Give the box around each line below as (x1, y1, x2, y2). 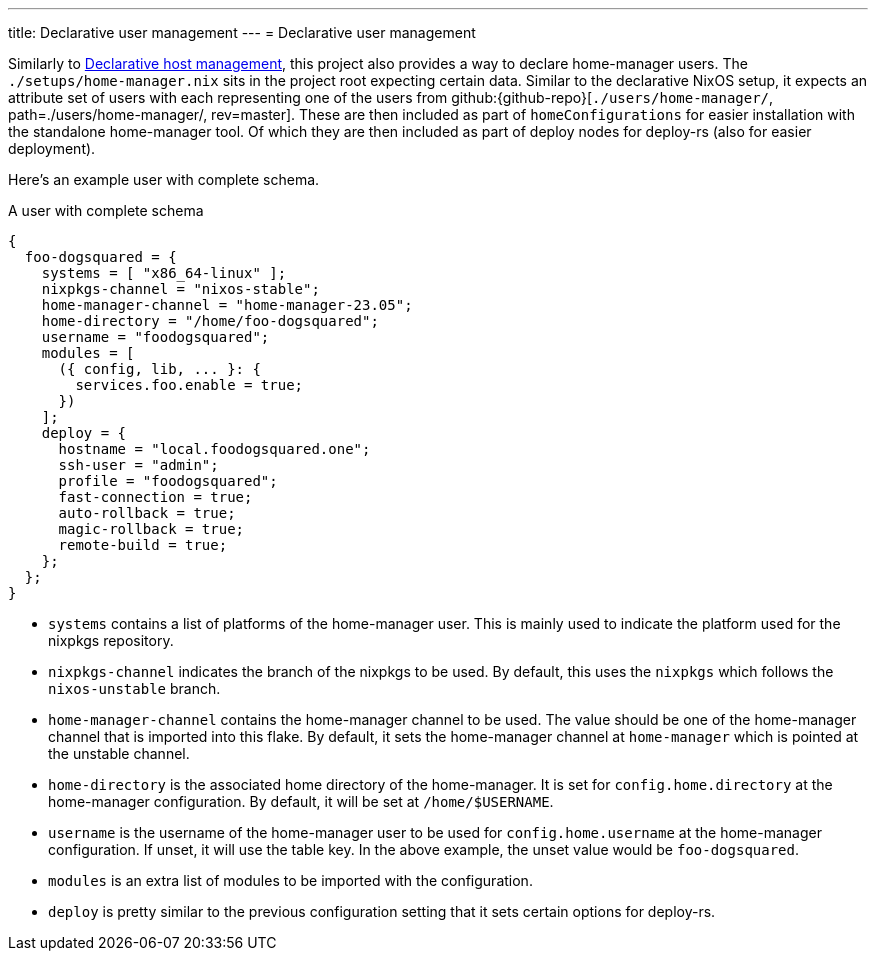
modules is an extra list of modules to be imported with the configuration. (48, 872, 533, 889)
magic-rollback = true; (58, 521, 245, 537)
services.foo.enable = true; (75, 377, 304, 393)
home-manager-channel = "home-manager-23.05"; (41, 297, 413, 313)
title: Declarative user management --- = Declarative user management (8, 24, 476, 41)
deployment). (8, 140, 96, 157)
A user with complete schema (8, 202, 204, 219)
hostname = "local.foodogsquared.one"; (58, 441, 371, 457)
